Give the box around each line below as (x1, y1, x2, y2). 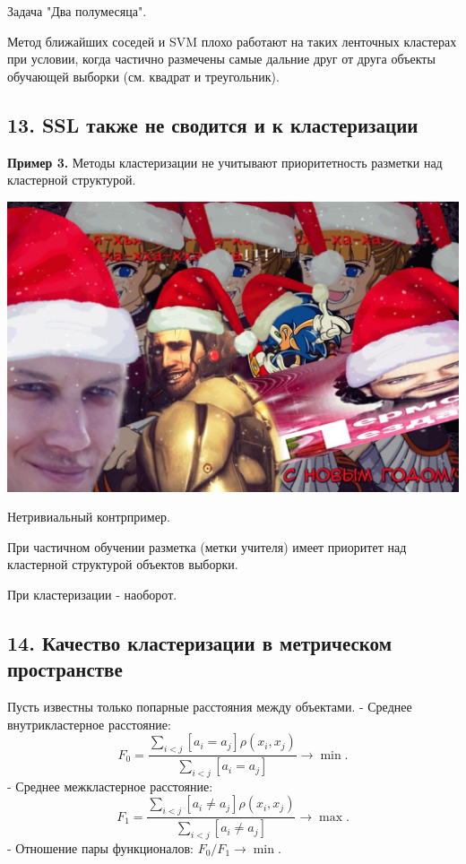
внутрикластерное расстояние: (7, 714, 171, 733)
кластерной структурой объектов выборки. (7, 555, 238, 574)
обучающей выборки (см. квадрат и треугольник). (7, 66, 280, 85)
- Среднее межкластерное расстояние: (7, 776, 213, 795)
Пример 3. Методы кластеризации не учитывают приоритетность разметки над (7, 152, 443, 171)
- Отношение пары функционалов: (7, 838, 194, 857)
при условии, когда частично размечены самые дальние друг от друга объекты (7, 49, 436, 68)
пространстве (7, 655, 123, 683)
